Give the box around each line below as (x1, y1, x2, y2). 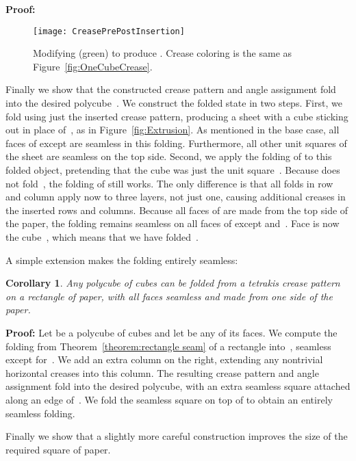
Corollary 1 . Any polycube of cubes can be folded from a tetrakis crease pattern (5, 276, 340, 290)
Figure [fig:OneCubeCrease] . (33, 59, 153, 73)
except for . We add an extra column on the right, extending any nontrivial (5, 352, 323, 367)
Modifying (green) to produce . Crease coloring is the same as (33, 46, 292, 60)
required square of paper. (5, 442, 111, 456)
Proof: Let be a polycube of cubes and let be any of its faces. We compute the (5, 325, 338, 339)
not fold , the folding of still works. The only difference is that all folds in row (5, 176, 333, 190)
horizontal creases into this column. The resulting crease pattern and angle (5, 365, 319, 380)
